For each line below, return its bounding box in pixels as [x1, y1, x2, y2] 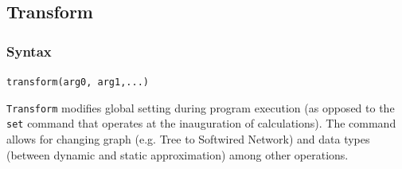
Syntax [6, 41, 52, 61]
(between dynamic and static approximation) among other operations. [6, 146, 349, 163]
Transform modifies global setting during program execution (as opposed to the [6, 99, 395, 116]
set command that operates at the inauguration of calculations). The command [6, 115, 396, 132]
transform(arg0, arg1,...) [6, 77, 149, 88]
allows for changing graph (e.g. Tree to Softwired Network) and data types [6, 130, 370, 147]
